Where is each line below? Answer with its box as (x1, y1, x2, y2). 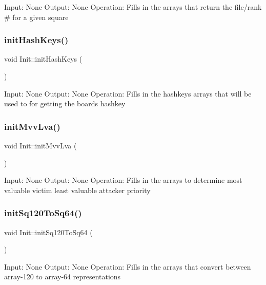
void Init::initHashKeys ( (4, 53, 83, 64)
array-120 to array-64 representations (4, 271, 121, 282)
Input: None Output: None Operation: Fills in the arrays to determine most (4, 175, 242, 185)
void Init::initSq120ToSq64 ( (4, 226, 93, 237)
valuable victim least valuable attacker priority (4, 184, 151, 195)
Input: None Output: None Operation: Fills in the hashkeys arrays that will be (4, 88, 252, 99)
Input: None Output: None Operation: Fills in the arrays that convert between (4, 261, 251, 272)
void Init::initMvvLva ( (4, 140, 77, 150)
